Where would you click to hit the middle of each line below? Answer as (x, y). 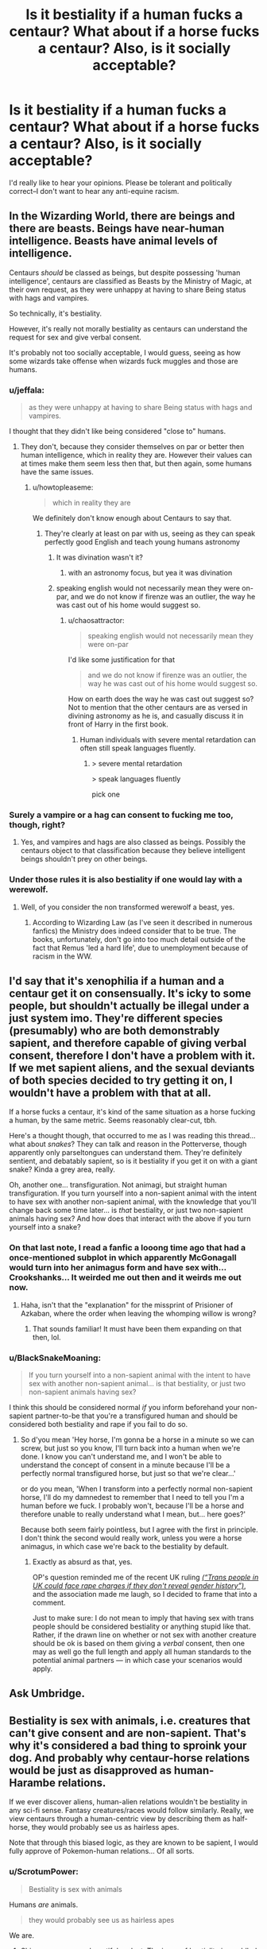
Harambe (33, 1782)
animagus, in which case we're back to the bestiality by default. (125, 1547)
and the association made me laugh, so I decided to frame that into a (145, 1594)
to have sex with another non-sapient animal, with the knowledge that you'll (133, 1202)
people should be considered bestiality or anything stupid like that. (141, 1626)
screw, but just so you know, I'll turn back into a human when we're (130, 1448)
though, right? (37, 824)
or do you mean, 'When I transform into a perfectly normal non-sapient (137, 1489)
